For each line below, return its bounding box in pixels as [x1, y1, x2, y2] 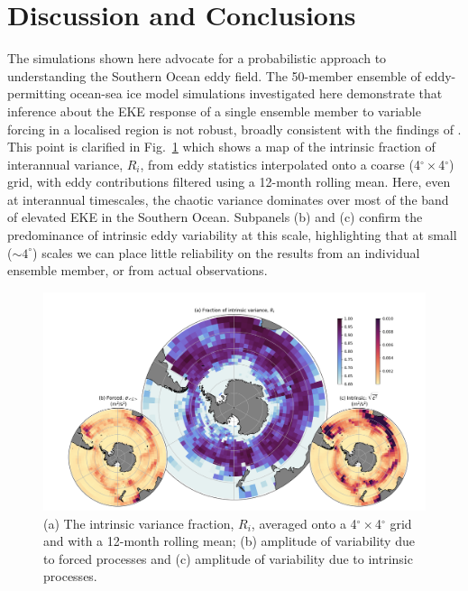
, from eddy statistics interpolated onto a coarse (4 [140, 154, 420, 173]
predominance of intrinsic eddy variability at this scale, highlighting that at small [7, 226, 457, 245]
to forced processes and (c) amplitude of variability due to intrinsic [43, 549, 413, 568]
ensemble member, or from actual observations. [7, 261, 268, 280]
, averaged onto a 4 [251, 513, 357, 532]
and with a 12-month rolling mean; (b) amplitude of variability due [43, 531, 415, 550]
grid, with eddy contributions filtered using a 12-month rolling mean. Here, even [7, 172, 451, 191]
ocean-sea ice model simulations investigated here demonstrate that [69, 84, 443, 103]
